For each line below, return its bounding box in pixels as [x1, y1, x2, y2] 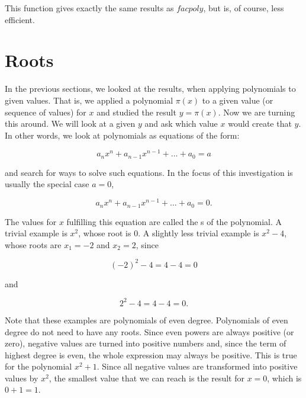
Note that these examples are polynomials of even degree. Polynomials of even [5, 313, 288, 326]
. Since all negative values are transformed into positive [96, 360, 298, 373]
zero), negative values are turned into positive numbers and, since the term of [5, 337, 286, 349]
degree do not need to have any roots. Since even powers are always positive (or [5, 325, 294, 338]
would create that [228, 117, 292, 130]
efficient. [5, 13, 35, 25]
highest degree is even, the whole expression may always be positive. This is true [5, 348, 297, 361]
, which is [267, 371, 302, 384]
